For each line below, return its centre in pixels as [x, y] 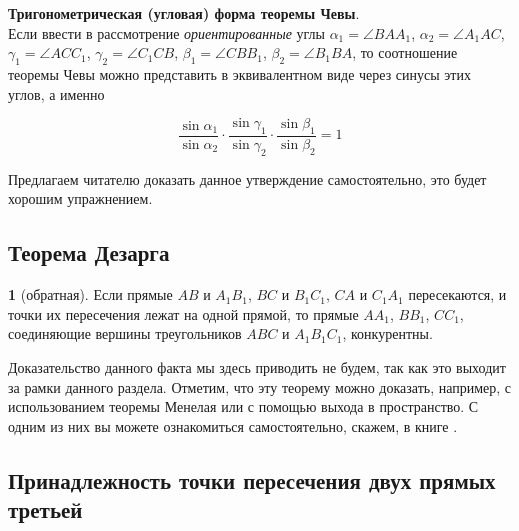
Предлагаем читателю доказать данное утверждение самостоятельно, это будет [247, 178]
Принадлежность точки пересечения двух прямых [252, 479]
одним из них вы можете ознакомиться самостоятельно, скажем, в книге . [233, 425]
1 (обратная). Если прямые [90, 294]
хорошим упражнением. [80, 198]
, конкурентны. [387, 333]
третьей [45, 509]
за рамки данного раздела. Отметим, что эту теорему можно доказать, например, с [260, 386]
